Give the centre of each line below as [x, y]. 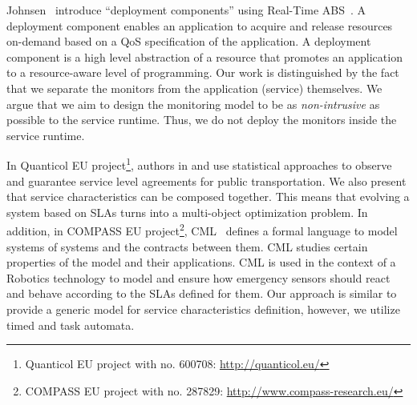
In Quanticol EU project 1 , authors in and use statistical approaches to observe [199, 164]
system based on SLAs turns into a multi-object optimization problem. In [187, 212]
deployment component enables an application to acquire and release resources [200, 25]
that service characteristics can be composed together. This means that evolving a [208, 196]
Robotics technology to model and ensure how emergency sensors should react [198, 277]
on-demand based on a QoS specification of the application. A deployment [189, 41]
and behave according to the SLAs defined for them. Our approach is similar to [202, 293]
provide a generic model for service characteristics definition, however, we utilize [203, 309]
